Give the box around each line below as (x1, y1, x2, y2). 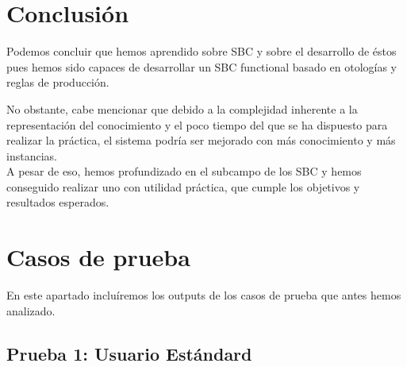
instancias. (6, 147, 57, 164)
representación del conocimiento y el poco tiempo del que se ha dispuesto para (6, 116, 388, 133)
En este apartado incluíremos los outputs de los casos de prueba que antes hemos (6, 287, 401, 303)
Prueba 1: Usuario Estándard (6, 341, 252, 365)
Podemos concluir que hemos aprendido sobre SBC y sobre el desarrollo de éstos (6, 43, 397, 60)
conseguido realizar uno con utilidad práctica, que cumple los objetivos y (6, 178, 360, 195)
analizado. (6, 302, 56, 319)
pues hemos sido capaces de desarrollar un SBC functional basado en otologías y (6, 58, 397, 75)
